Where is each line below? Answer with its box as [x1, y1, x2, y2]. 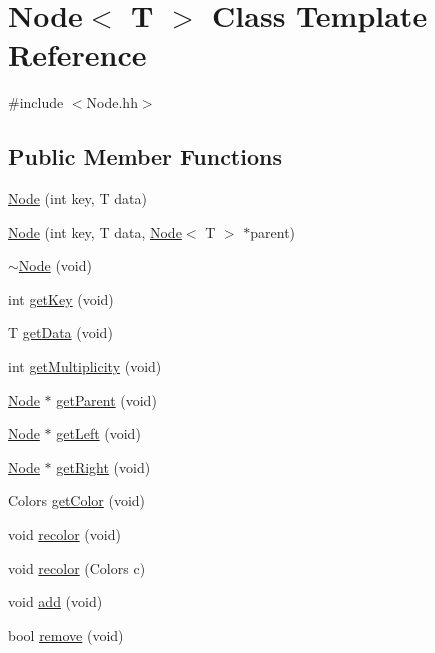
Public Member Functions [8, 141, 282, 172]
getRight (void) [56, 456, 151, 477]
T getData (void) [8, 322, 113, 343]
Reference [8, 34, 147, 75]
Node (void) [18, 255, 92, 276]
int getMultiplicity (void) [8, 356, 162, 377]
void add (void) [8, 591, 103, 612]
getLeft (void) [56, 423, 141, 444]
